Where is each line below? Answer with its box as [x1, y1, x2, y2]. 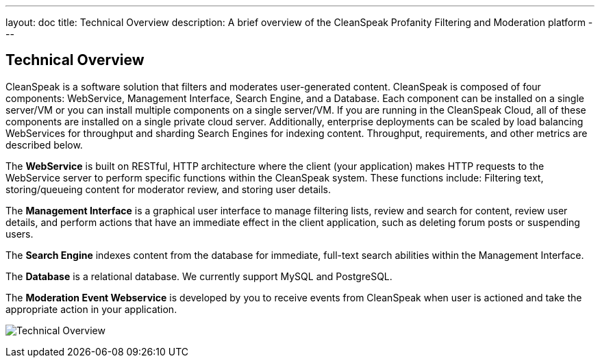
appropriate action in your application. [5, 303, 177, 315]
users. [5, 227, 34, 240]
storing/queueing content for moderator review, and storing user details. [5, 183, 332, 195]
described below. [5, 138, 83, 151]
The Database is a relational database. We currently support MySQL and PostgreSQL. [5, 270, 392, 282]
